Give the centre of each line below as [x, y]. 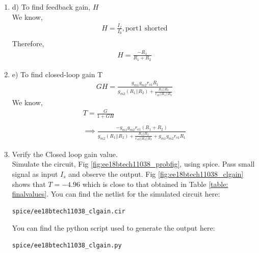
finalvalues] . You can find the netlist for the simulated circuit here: [116, 194]
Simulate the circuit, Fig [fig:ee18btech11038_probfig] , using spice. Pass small [133, 164]
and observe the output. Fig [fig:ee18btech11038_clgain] [156, 174]
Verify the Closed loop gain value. [65, 154]
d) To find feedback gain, [51, 7]
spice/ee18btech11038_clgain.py [67, 245]
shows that [29, 184]
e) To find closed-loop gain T [57, 74]
